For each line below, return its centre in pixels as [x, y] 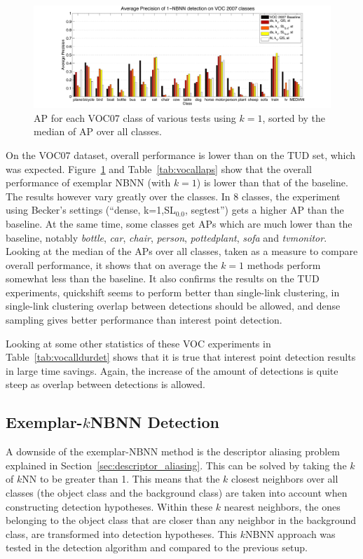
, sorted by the [294, 117]
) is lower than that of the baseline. [272, 182]
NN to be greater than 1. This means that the [121, 479]
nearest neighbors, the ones [282, 506]
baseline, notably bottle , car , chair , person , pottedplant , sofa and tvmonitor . [166, 237]
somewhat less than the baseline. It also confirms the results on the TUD [163, 278]
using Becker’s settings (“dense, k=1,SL [91, 210]
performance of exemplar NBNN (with [88, 182]
